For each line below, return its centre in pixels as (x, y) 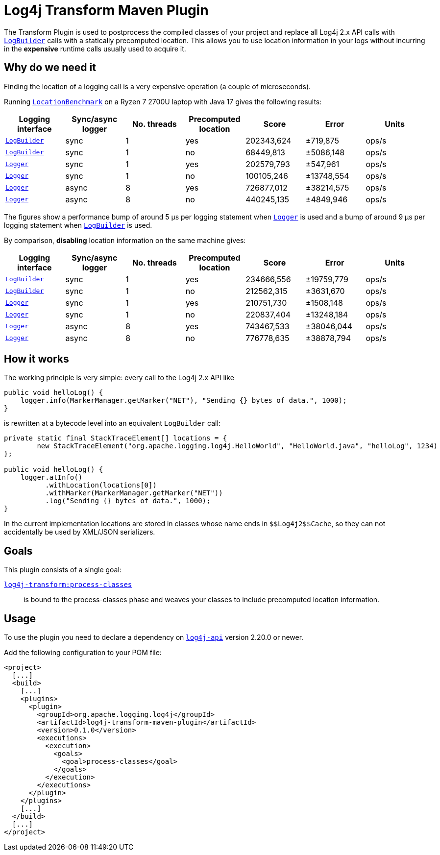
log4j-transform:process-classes (68, 585)
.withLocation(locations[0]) (101, 485)
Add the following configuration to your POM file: (83, 653)
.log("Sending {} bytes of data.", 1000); (128, 501)
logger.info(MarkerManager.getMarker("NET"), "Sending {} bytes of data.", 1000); (183, 401)
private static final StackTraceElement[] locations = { (116, 438)
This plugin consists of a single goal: (63, 570)
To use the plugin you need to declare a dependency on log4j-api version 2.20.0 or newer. (154, 637)
